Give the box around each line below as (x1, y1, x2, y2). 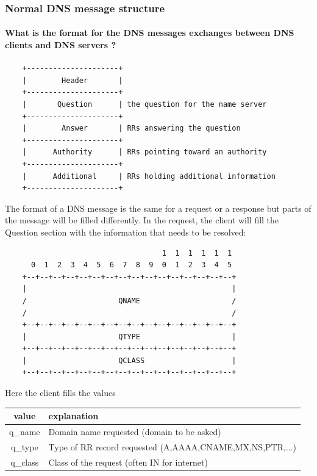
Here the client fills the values (5, 386, 116, 399)
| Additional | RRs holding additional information (22, 171, 276, 181)
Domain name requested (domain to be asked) (48, 425, 221, 438)
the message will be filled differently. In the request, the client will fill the (5, 214, 279, 226)
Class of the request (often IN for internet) (48, 455, 208, 468)
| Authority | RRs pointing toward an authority (22, 148, 267, 157)
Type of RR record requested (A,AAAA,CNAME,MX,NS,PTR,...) (48, 440, 296, 453)
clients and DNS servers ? (5, 38, 116, 51)
